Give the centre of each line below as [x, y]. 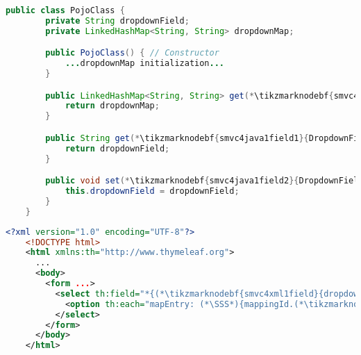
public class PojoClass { [65, 10]
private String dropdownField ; [117, 20]
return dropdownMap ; [112, 106]
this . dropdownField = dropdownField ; [152, 191]
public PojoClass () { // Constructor [132, 53]
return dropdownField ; [117, 148]
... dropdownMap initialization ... [145, 64]
